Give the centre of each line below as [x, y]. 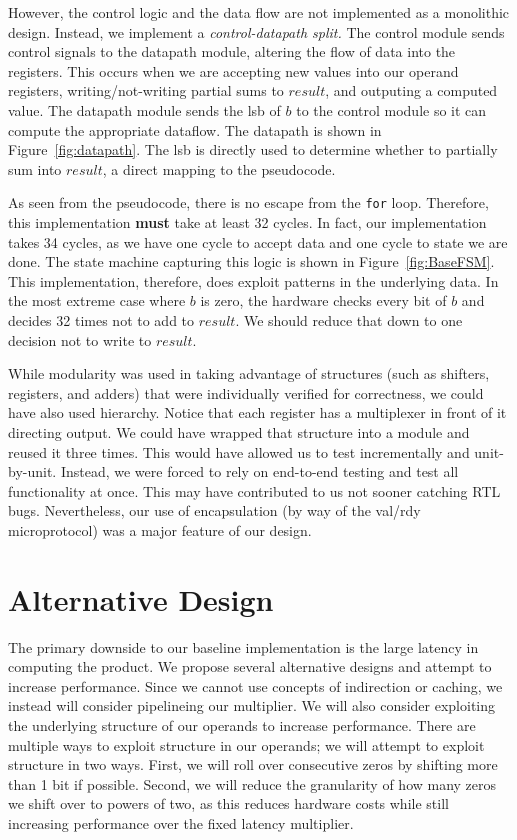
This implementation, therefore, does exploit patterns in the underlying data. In [253, 280]
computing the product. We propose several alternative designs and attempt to [250, 666]
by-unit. [32, 471]
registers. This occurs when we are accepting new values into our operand [233, 70]
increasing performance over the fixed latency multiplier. [181, 822]
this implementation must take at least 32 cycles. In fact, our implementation [247, 222]
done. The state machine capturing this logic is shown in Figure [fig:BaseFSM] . [251, 261]
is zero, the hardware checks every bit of [323, 300]
